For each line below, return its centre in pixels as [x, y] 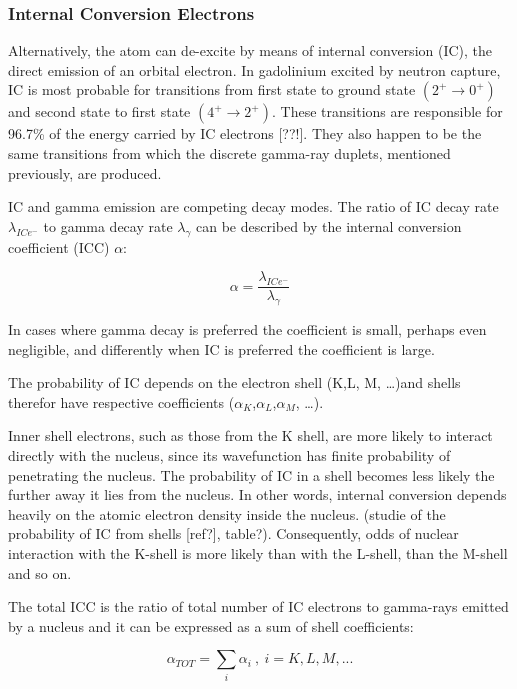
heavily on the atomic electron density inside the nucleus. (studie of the [227, 513]
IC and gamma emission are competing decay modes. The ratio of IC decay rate [253, 206]
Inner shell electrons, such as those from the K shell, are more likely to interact [250, 435]
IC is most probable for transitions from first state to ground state [212, 89]
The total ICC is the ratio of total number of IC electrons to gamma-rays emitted [258, 606]
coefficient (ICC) [59, 246]
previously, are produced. [85, 172]
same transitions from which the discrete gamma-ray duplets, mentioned [229, 153]
